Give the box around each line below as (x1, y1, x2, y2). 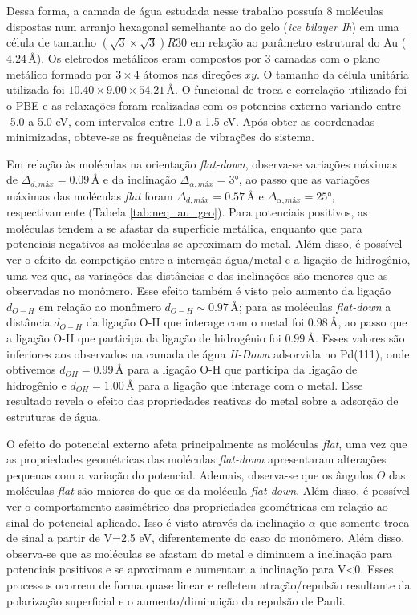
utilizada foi (6, 81, 65, 98)
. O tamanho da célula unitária (256, 65, 409, 82)
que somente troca (319, 513, 410, 530)
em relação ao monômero (38, 297, 161, 314)
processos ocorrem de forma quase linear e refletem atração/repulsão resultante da (6, 576, 411, 593)
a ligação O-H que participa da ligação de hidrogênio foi (6, 330, 281, 346)
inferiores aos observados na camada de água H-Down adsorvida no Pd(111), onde (6, 345, 410, 362)
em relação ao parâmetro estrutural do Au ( (190, 34, 407, 51)
